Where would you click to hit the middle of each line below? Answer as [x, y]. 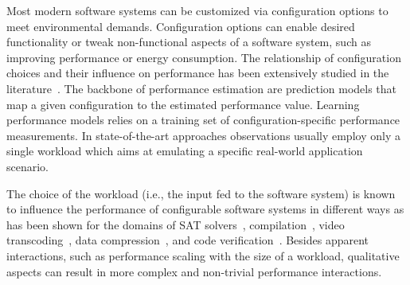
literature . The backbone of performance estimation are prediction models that [202, 88]
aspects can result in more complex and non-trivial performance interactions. [194, 271]
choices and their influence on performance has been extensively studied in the [198, 73]
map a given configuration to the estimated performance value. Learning [183, 104]
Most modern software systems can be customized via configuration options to [197, 10]
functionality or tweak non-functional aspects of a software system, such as [189, 42]
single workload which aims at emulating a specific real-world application [185, 151]
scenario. [28, 166]
